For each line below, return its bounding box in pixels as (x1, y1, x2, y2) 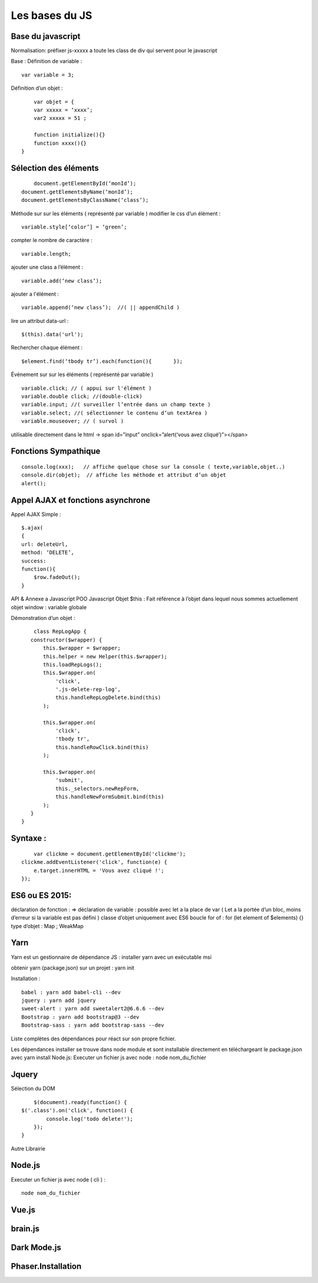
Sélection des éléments (11, 163, 100, 173)
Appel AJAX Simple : (11, 511, 61, 518)
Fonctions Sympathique (11, 446, 101, 456)
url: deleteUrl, (21, 541, 68, 547)
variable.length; (21, 250, 71, 257)
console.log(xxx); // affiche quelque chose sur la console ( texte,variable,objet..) (21, 463, 286, 470)
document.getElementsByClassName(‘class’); (21, 197, 149, 204)
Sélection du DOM (11, 1085, 55, 1092)
